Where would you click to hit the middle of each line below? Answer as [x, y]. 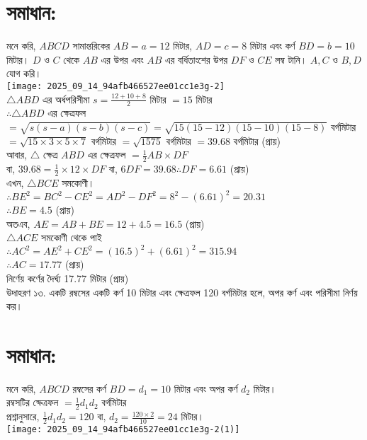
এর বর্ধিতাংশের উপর [197, 59]
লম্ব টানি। [291, 59]
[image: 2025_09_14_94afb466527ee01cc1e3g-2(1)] [123, 430]
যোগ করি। [24, 73]
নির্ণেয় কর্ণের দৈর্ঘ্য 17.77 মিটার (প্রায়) [68, 278]
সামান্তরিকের [91, 46]
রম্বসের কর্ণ [89, 388]
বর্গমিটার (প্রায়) [257, 140]
